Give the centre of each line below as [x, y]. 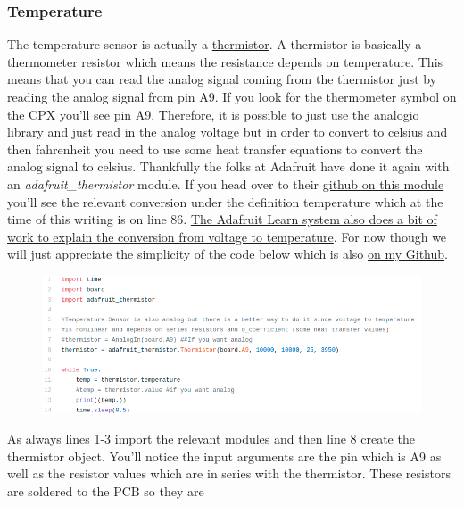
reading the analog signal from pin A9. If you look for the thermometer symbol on [232, 96]
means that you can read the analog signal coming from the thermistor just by [222, 79]
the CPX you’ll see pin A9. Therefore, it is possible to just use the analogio [213, 114]
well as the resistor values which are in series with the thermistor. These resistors [229, 473]
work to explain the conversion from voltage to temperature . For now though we [227, 236]
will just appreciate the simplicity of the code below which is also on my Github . [228, 254]
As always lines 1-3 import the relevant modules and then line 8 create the [211, 439]
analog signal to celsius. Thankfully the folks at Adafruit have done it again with [228, 166]
